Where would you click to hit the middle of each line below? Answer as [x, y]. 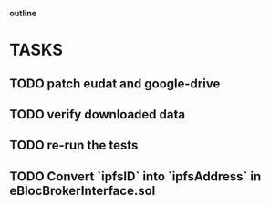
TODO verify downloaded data [97, 114]
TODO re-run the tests [74, 145]
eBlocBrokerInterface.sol [83, 190]
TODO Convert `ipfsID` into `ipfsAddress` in [135, 176]
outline [23, 13]
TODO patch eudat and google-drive [115, 83]
